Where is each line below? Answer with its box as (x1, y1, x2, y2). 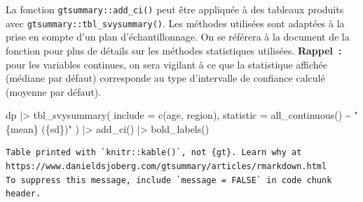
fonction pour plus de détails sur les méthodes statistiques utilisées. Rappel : (6, 43, 342, 57)
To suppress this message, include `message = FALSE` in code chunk (6, 175, 332, 185)
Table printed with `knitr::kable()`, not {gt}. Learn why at (6, 147, 302, 158)
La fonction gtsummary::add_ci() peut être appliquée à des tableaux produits (6, 2, 344, 16)
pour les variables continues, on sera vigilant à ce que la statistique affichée (6, 57, 328, 71)
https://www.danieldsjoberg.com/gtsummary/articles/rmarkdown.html (6, 161, 327, 172)
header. (6, 189, 41, 199)
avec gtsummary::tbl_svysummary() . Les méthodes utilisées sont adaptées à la (6, 15, 345, 30)
